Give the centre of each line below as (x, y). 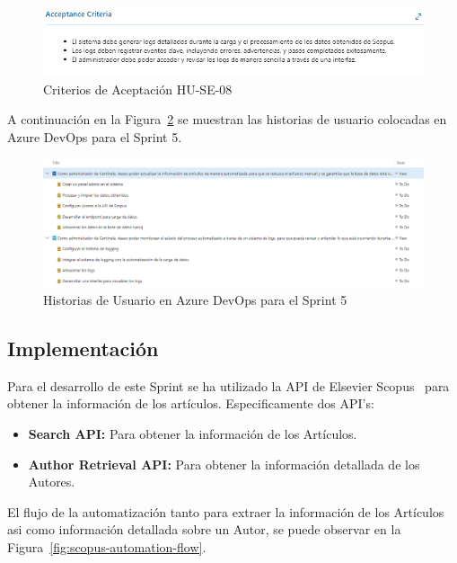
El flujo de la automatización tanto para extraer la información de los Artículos (226, 511)
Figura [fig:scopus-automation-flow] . (107, 546)
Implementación (83, 349)
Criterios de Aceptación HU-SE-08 (138, 89)
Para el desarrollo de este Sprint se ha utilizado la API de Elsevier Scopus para (228, 385)
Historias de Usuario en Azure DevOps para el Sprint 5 (195, 300)
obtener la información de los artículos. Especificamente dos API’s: (191, 403)
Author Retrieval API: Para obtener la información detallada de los (224, 464)
